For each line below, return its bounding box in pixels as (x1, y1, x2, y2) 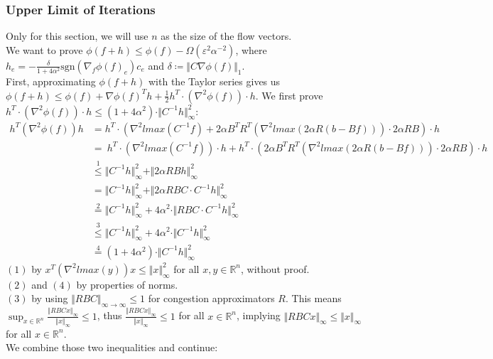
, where (235, 42, 267, 57)
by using (31, 291, 68, 306)
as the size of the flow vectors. (161, 28, 292, 43)
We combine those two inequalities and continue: (6, 340, 218, 355)
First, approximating (6, 73, 96, 88)
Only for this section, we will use (6, 28, 148, 43)
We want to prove (6, 42, 83, 57)
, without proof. (241, 261, 310, 276)
